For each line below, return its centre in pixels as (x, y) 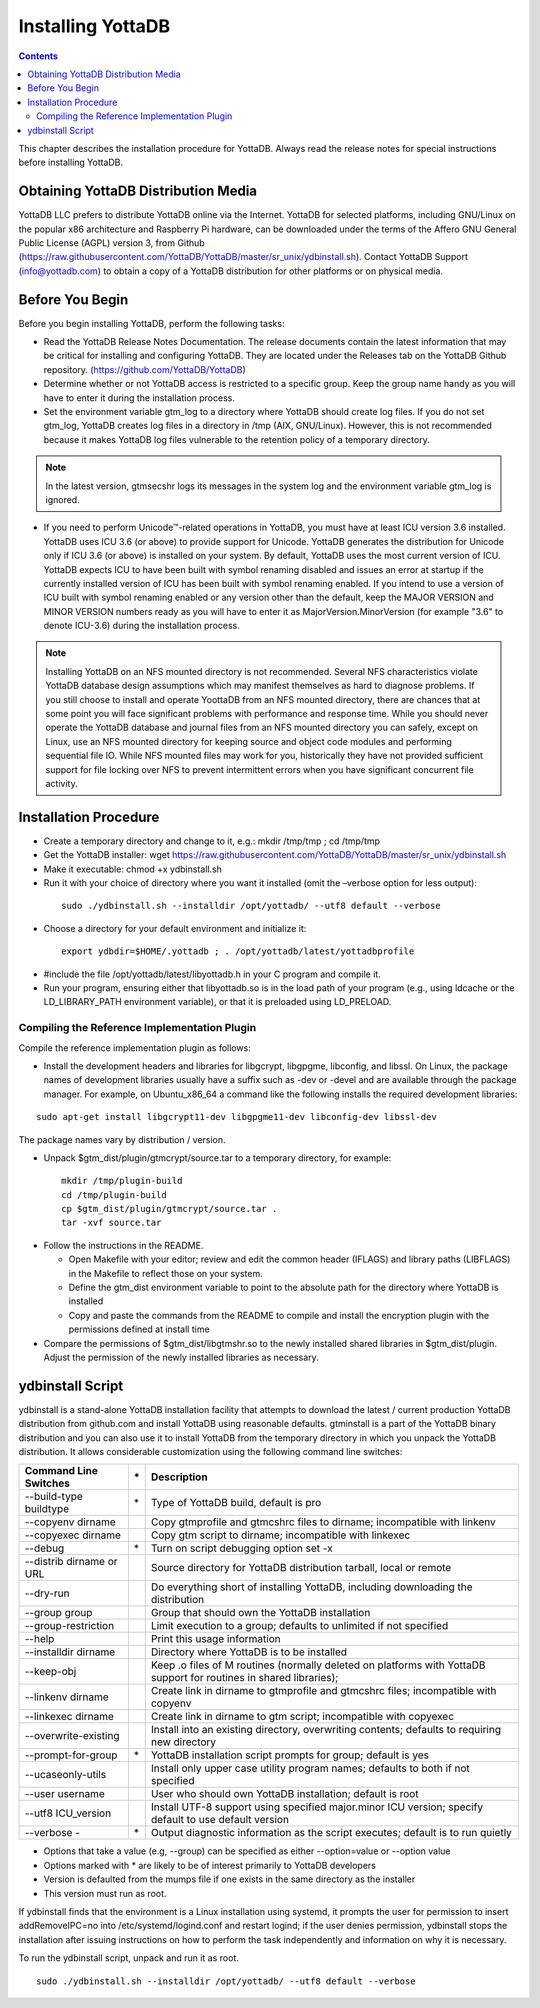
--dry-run (47, 1593)
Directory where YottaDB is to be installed (249, 1652)
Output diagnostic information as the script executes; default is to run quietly (331, 1833)
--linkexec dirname (69, 1717)
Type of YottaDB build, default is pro (236, 1503)
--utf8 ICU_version (68, 1813)
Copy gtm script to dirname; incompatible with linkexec (280, 1535)
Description (179, 1477)
